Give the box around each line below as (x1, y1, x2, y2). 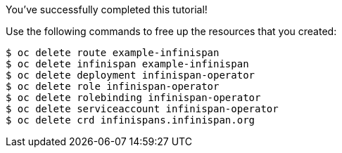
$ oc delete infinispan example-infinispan (6, 58, 249, 69)
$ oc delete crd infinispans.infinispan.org (6, 114, 255, 126)
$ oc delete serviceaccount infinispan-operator (6, 103, 279, 114)
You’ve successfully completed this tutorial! (6, 4, 208, 15)
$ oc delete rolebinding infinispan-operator (6, 92, 261, 103)
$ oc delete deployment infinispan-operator (6, 69, 255, 81)
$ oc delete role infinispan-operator (6, 81, 220, 92)
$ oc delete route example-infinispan (6, 47, 220, 58)
